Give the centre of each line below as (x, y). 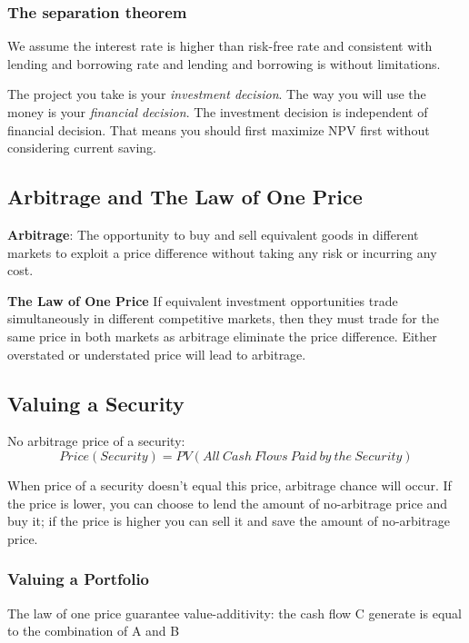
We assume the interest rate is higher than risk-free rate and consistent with (220, 46)
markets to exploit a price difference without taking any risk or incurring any (222, 252)
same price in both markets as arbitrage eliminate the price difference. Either (222, 336)
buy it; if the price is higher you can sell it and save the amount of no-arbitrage (229, 521)
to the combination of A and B (94, 631)
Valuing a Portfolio (79, 579)
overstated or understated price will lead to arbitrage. (157, 354)
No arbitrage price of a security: (96, 441)
